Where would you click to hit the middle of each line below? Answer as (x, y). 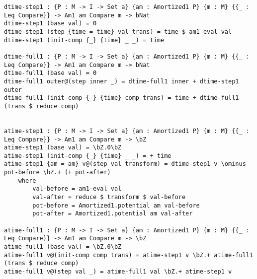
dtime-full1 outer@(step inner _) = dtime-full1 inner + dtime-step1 (122, 81)
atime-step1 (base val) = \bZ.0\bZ (63, 148)
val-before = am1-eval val (77, 189)
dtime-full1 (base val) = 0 (50, 73)
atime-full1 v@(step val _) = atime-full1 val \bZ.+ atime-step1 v (118, 272)
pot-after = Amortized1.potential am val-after (113, 214)
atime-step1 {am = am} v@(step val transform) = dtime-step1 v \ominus (125, 164)
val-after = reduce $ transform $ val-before (109, 197)
